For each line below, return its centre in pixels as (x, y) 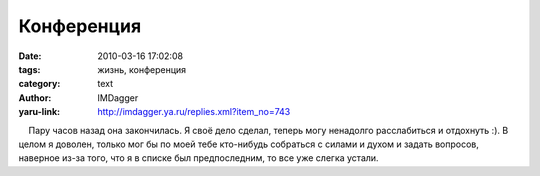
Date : (30, 56)
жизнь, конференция (142, 69)
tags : (29, 69)
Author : (35, 97)
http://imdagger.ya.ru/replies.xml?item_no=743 (194, 112)
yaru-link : (39, 112)
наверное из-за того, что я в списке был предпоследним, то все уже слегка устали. (198, 158)
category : (39, 84)
